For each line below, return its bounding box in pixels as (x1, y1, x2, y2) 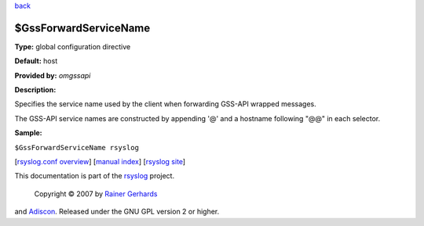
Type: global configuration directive (14, 41, 131, 51)
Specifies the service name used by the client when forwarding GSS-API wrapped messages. (14, 99, 317, 109)
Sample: (14, 128, 42, 138)
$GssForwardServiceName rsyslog (14, 143, 139, 152)
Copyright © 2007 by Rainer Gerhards (34, 188, 158, 199)
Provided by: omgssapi (14, 70, 91, 80)
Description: (14, 85, 57, 95)
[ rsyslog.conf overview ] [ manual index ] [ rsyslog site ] (14, 157, 186, 167)
